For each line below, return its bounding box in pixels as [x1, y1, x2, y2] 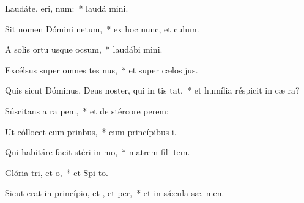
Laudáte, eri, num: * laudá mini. [5, 2, 128, 14]
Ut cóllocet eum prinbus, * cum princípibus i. [5, 125, 177, 138]
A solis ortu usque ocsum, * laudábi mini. [5, 43, 163, 56]
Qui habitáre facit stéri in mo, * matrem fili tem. [5, 146, 190, 158]
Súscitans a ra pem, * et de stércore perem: [5, 104, 169, 117]
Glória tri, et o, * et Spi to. [5, 166, 108, 179]
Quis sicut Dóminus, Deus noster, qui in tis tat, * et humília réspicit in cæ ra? [5, 84, 300, 97]
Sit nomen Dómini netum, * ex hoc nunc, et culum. [5, 22, 199, 35]
